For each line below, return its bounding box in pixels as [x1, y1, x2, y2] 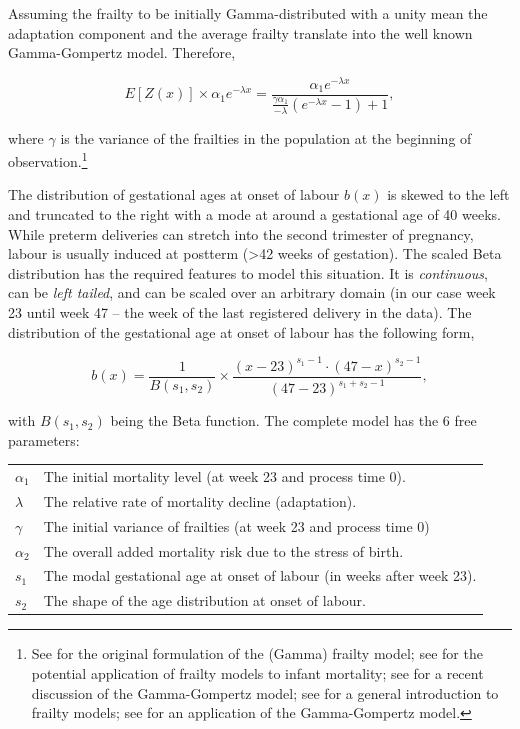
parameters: [8, 429, 80, 450]
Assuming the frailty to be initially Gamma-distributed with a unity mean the [8, 3, 488, 23]
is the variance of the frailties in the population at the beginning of [60, 127, 472, 148]
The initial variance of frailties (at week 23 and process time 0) [43, 515, 430, 536]
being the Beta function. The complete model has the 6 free [110, 410, 477, 431]
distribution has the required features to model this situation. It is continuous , [8, 262, 488, 283]
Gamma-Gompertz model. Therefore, [8, 42, 236, 63]
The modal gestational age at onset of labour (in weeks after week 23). [43, 565, 477, 586]
